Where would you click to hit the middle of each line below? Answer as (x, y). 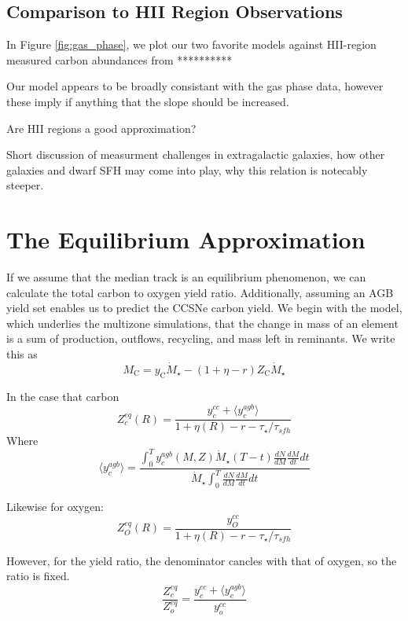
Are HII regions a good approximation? (101, 128)
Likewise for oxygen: (55, 507)
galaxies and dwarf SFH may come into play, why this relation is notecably (187, 169)
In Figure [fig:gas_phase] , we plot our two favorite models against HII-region (191, 44)
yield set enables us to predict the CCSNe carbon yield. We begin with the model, (204, 308)
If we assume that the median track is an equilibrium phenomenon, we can (186, 277)
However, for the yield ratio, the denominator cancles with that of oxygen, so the (202, 560)
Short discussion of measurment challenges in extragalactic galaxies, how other (196, 154)
